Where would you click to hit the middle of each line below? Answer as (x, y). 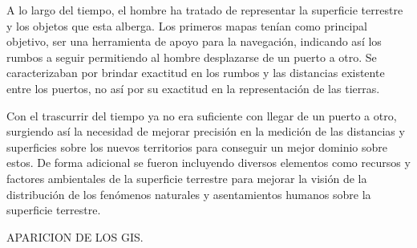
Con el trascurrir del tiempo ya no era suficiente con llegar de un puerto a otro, (202, 115)
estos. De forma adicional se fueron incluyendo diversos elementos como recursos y (208, 163)
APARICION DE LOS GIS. (75, 236)
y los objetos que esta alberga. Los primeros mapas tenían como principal (187, 25)
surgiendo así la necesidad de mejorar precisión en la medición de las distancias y (206, 131)
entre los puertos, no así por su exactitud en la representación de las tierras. (193, 88)
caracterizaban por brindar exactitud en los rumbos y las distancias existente (196, 73)
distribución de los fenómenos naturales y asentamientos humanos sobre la (189, 194)
